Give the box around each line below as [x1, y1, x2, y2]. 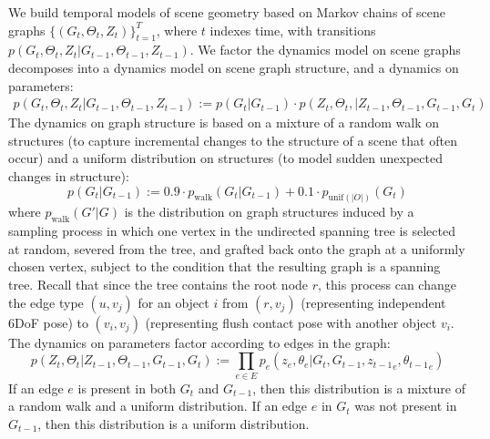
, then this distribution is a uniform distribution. [37, 413, 310, 433]
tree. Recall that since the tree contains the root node [8, 275, 309, 294]
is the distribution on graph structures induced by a [124, 202, 414, 221]
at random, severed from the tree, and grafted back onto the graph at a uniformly [8, 239, 465, 258]
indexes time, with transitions [209, 20, 376, 39]
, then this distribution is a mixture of [252, 378, 465, 397]
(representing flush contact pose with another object [145, 312, 437, 332]
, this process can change [318, 275, 456, 294]
